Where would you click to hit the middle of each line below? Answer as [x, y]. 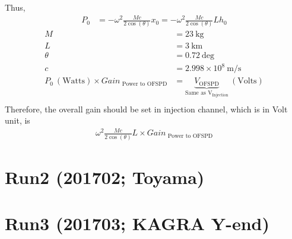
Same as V [199, 93]
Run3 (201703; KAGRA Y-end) [137, 223]
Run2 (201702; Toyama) [105, 177]
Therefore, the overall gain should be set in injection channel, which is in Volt [146, 109]
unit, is [18, 120]
